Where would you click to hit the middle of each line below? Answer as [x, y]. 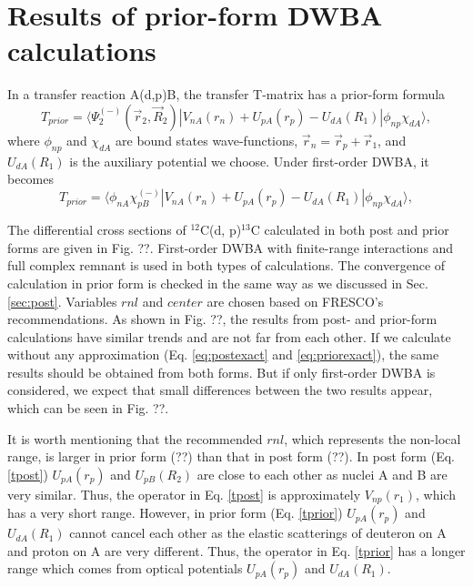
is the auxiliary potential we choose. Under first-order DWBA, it [249, 161]
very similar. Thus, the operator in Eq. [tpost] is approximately [184, 494]
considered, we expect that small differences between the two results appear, [220, 390]
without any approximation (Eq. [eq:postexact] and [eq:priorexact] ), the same [223, 354]
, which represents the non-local [372, 438]
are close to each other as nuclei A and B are [322, 474]
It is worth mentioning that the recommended [135, 438]
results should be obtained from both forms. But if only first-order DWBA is [221, 372]
